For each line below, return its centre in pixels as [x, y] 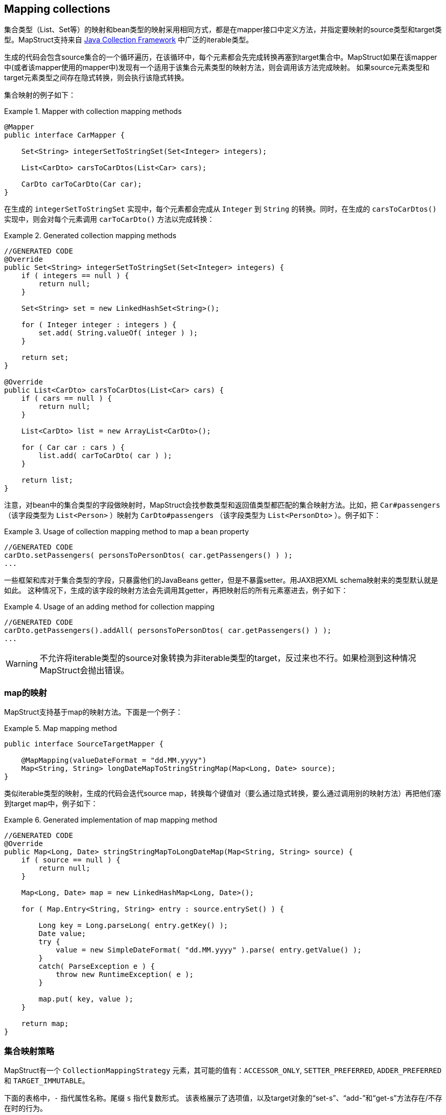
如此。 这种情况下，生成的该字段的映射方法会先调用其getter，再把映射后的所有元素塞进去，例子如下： [176, 590]
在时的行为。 [26, 1108]
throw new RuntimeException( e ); [125, 975]
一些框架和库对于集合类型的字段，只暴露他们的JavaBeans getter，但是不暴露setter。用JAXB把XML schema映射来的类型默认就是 [221, 580]
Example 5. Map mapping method [61, 729]
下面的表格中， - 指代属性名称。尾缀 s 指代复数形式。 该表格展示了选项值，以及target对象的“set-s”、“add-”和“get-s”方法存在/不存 [223, 1098]
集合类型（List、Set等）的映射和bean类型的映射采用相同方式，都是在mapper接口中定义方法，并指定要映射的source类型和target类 [223, 30]
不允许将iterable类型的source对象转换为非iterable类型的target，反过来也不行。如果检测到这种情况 [228, 658]
